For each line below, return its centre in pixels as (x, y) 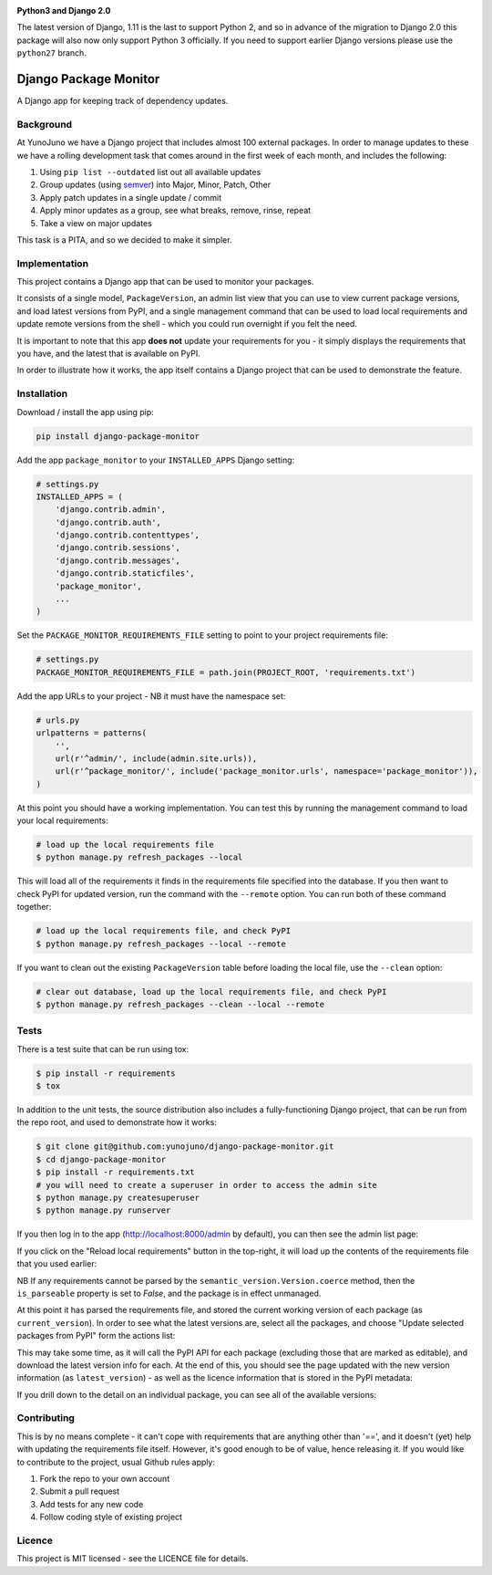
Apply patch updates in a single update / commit (131, 197)
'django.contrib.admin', (111, 510)
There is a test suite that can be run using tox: (103, 1048)
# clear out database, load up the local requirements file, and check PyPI (211, 991)
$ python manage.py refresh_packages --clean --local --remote (180, 1004)
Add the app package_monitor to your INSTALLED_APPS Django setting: (156, 460)
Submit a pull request (80, 1491)
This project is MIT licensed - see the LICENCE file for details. (133, 1559)
